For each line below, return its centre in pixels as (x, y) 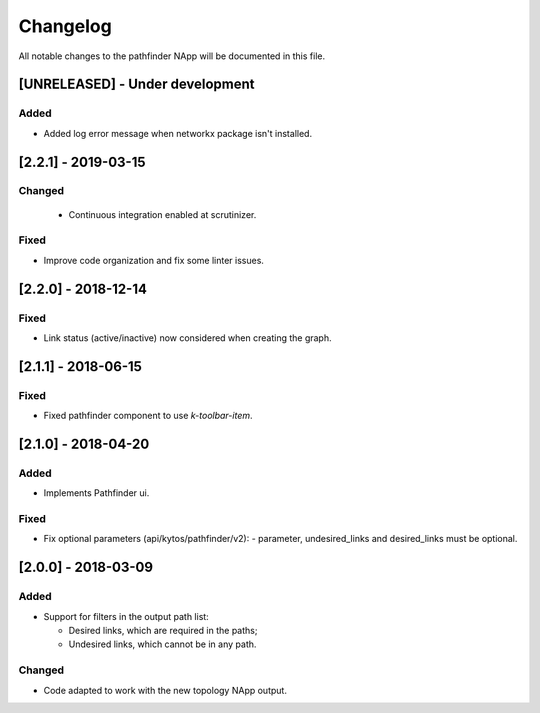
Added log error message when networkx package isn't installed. (178, 133)
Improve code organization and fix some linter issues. (154, 260)
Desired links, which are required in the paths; (163, 630)
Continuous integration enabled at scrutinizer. (162, 214)
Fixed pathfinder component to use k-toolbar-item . (148, 416)
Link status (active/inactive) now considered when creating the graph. (187, 337)
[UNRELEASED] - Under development (136, 84)
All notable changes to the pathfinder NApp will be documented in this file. (171, 56)
